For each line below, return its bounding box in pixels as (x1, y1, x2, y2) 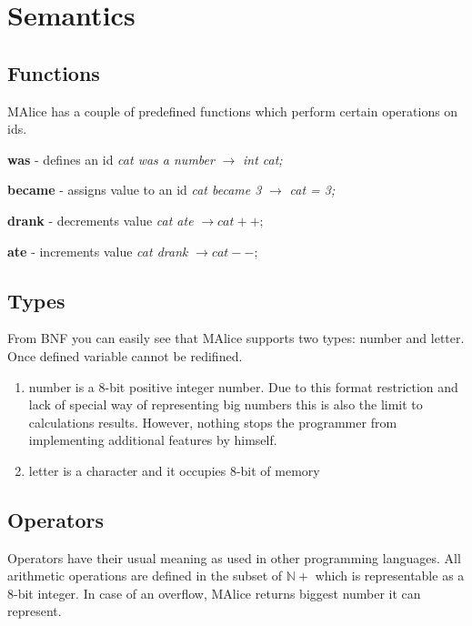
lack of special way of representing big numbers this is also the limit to (28, 395, 423, 414)
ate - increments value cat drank (7, 241, 188, 260)
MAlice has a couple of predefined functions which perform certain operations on (7, 101, 458, 120)
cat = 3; (289, 180, 336, 199)
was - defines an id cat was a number (7, 149, 215, 168)
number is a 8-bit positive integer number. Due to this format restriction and (28, 377, 458, 396)
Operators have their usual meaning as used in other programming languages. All (7, 548, 461, 567)
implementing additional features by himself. (28, 430, 277, 449)
